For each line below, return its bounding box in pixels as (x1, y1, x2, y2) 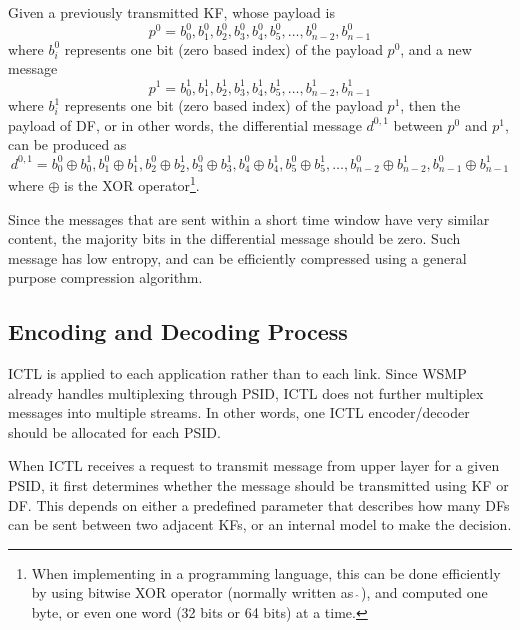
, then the (400, 95, 461, 116)
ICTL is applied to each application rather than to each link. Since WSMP (8, 363, 467, 384)
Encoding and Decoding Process (8, 316, 348, 347)
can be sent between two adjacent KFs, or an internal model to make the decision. (8, 514, 512, 535)
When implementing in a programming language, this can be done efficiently (31, 562, 501, 583)
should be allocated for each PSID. (8, 421, 221, 442)
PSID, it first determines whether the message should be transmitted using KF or (8, 475, 509, 496)
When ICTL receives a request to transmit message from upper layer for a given (8, 455, 500, 476)
